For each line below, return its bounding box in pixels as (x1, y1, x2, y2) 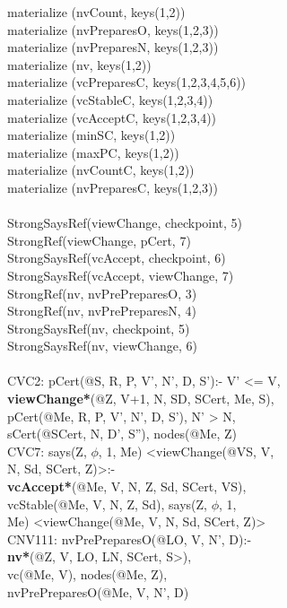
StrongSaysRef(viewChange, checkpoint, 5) (7, 213, 243, 232)
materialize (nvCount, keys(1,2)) (7, 3, 186, 21)
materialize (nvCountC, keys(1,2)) (7, 161, 195, 179)
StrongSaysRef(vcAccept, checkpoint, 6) (7, 248, 226, 267)
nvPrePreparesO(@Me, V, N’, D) (7, 582, 189, 601)
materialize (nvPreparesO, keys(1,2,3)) (7, 20, 219, 39)
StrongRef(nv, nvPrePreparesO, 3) (7, 283, 197, 302)
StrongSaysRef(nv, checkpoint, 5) (7, 318, 190, 337)
